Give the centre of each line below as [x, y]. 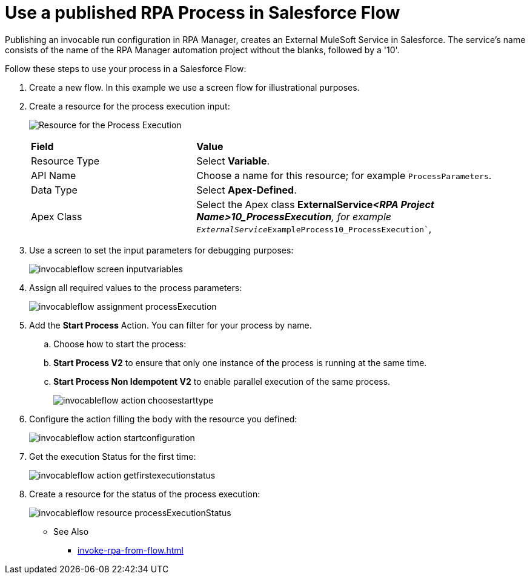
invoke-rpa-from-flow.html [131, 550]
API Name [54, 175]
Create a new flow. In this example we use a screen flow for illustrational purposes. [194, 87]
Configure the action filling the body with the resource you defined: [163, 419]
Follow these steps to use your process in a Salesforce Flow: [126, 68]
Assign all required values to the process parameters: [136, 287]
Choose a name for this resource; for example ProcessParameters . [344, 175]
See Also [71, 531]
